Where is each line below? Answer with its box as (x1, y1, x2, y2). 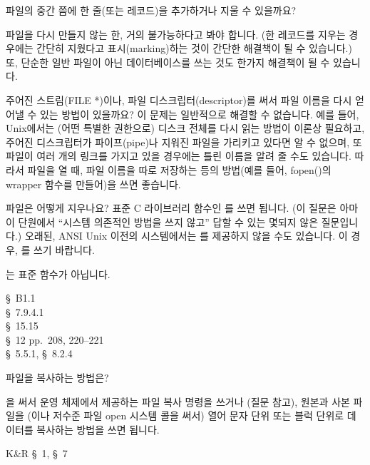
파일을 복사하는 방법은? (6, 370, 109, 385)
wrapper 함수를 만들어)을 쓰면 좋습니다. (6, 176, 181, 191)
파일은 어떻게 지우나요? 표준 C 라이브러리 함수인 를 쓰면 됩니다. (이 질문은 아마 (6, 200, 359, 215)
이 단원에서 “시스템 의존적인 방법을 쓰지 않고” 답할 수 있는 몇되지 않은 (6, 214, 319, 229)
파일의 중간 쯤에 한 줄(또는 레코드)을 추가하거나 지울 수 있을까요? (6, 3, 297, 17)
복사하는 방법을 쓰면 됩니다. (36, 421, 160, 436)
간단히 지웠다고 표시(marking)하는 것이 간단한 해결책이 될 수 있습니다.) (36, 41, 352, 56)
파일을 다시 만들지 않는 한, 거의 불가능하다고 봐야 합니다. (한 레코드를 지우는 (6, 26, 346, 41)
